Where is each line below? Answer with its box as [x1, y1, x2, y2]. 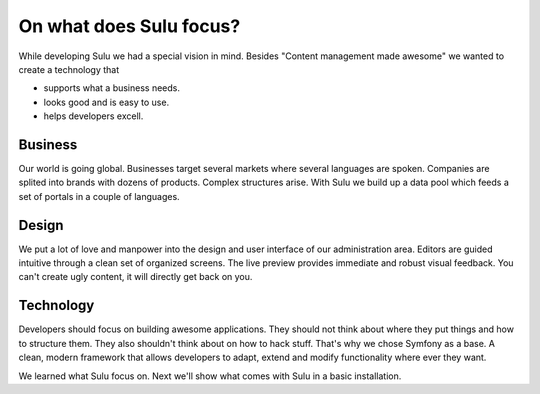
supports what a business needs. [43, 82, 180, 94]
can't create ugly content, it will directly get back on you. [18, 271, 253, 283]
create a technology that [18, 63, 120, 75]
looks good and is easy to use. [43, 96, 170, 108]
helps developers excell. [43, 110, 144, 122]
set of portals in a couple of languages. [18, 190, 180, 202]
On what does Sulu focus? [18, 15, 241, 37]
